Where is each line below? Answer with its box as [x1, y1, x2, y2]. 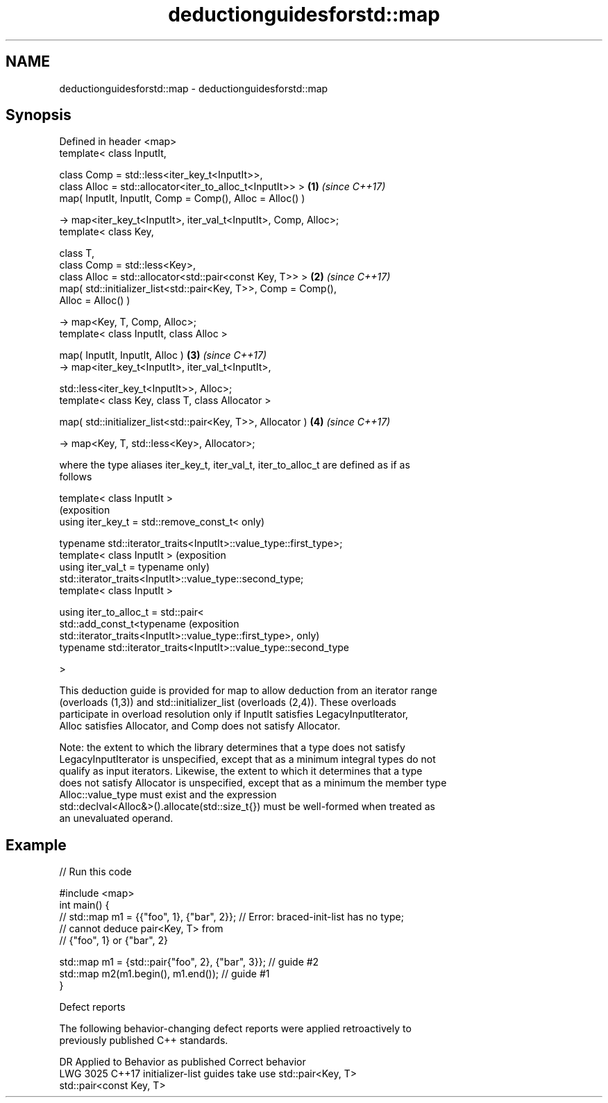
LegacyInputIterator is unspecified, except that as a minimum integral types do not [59, 753, 436, 766]
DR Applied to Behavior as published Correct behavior [59, 1056, 306, 1068]
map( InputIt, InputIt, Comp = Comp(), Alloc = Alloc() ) [59, 192, 305, 205]
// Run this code [59, 866, 132, 878]
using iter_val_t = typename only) [59, 561, 210, 573]
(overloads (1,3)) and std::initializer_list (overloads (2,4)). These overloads [59, 696, 396, 709]
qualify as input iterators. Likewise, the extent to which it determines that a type [59, 765, 423, 777]
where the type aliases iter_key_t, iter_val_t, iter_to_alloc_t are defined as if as [59, 459, 410, 471]
